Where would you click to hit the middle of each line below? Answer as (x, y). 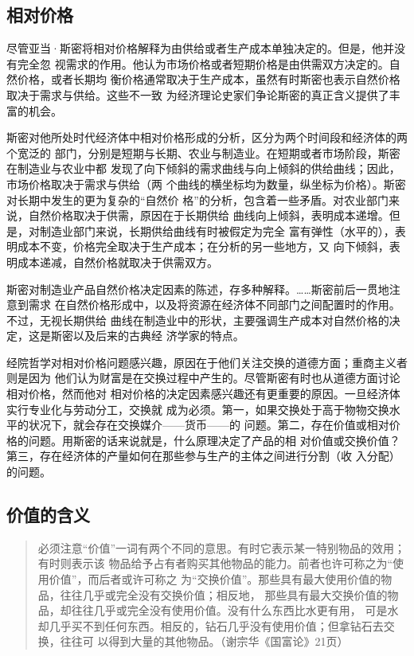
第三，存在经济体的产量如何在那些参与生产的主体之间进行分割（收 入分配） (203, 456)
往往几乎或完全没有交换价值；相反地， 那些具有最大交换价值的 (224, 594)
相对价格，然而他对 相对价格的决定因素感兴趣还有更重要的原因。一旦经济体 (203, 394)
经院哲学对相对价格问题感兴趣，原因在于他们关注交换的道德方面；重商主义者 (207, 362)
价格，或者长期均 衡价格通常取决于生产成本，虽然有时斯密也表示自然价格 (209, 79)
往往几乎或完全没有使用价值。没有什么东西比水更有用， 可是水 (235, 610)
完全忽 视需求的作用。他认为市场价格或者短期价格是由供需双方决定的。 (203, 63)
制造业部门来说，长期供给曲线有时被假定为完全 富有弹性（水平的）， (217, 230)
